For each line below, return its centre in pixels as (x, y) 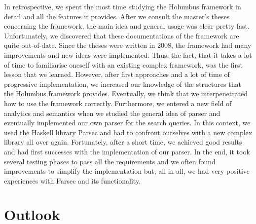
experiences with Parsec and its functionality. (73, 180)
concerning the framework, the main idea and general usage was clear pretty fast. (127, 26)
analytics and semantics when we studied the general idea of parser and (112, 113)
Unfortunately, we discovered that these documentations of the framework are (122, 35)
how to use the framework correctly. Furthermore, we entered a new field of (118, 103)
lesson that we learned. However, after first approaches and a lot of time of (117, 74)
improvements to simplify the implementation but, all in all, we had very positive (127, 171)
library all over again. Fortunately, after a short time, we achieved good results (123, 142)
